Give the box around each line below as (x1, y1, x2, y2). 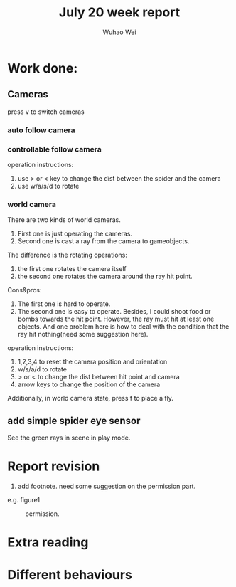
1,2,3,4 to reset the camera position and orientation (17, 357, 168, 366)
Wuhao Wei (102, 28, 136, 36)
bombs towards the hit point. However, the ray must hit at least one (17, 314, 215, 324)
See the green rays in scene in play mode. (7, 433, 131, 442)
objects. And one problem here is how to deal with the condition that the (17, 322, 230, 331)
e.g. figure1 (7, 496, 41, 504)
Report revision (7, 458, 100, 475)
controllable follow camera (7, 144, 102, 154)
